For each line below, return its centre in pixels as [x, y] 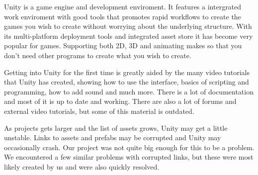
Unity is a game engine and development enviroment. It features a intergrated [123, 6]
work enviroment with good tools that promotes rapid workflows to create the [123, 16]
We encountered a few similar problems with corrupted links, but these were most [129, 157]
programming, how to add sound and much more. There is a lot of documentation [129, 91]
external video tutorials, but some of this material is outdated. [99, 111]
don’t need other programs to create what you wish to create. [98, 55]
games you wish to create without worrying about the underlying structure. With [128, 26]
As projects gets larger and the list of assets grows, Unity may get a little [116, 128]
